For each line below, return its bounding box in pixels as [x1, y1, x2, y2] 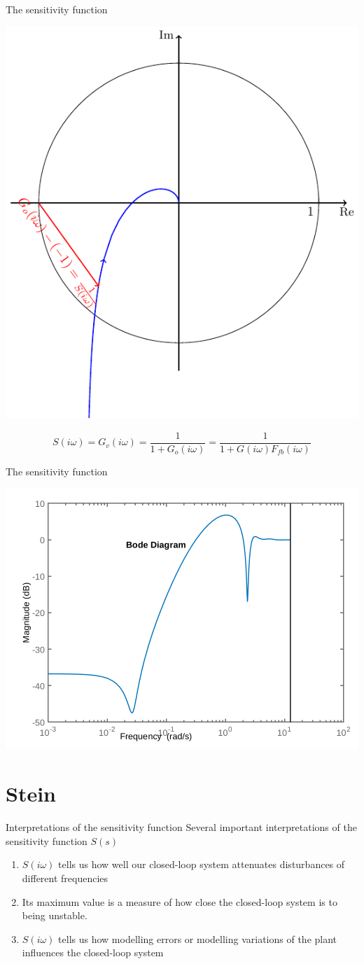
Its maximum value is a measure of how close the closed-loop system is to [22, 894, 337, 909]
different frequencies [22, 870, 108, 885]
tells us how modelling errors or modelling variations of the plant [58, 931, 337, 946]
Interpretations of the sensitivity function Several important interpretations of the [6, 820, 357, 834]
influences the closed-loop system [22, 945, 164, 960]
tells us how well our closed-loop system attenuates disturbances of [58, 857, 345, 872]
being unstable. [22, 908, 87, 923]
